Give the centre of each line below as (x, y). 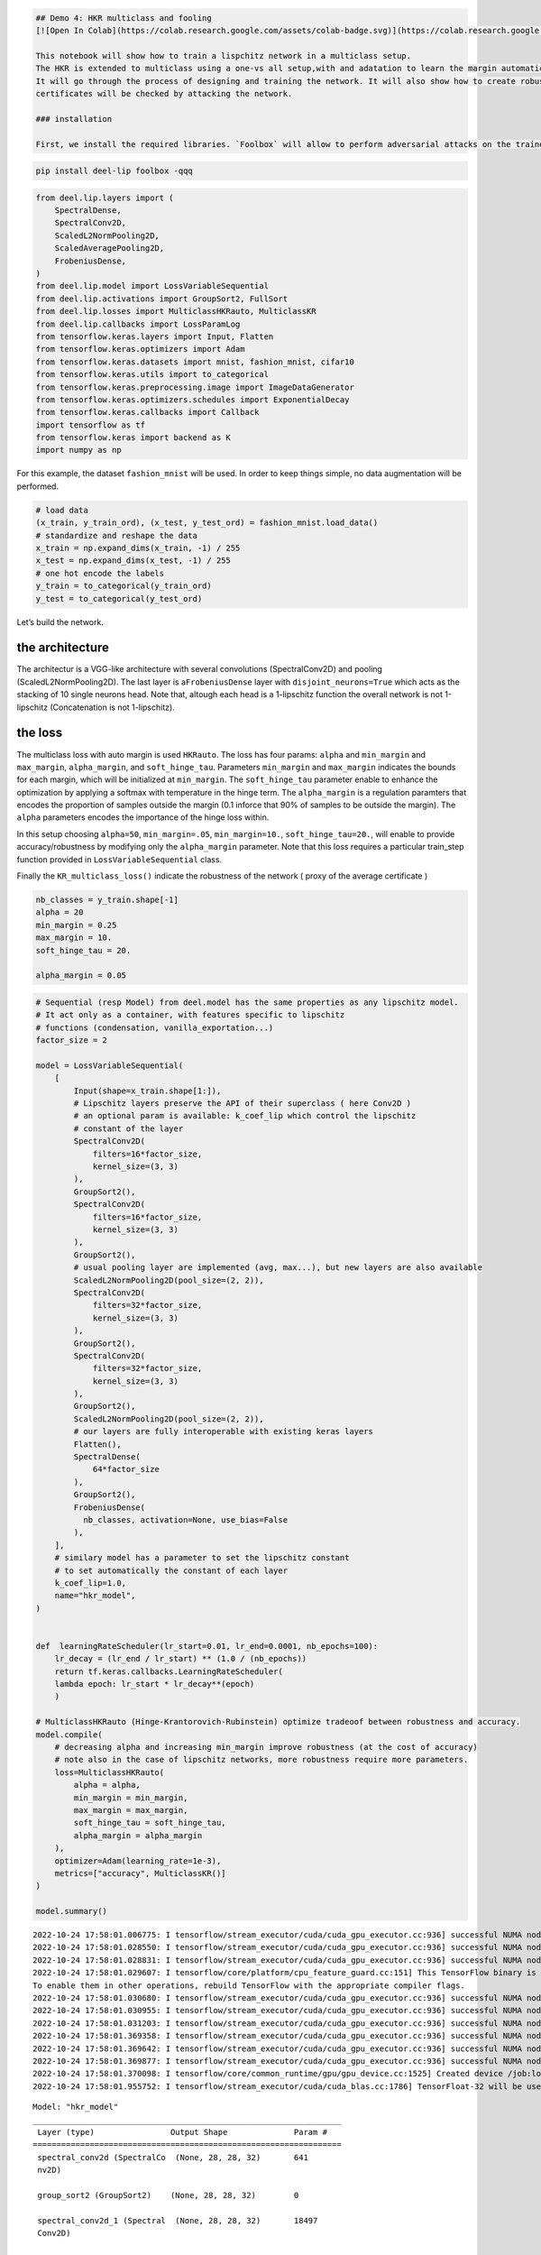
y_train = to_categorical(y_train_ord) (124, 586)
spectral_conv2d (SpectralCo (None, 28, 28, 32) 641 (173, 2157)
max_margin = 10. (74, 938)
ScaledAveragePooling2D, (110, 249)
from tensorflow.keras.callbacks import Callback (147, 412)
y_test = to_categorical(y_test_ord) (119, 598)
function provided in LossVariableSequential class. (119, 859)
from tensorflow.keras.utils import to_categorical (152, 375)
